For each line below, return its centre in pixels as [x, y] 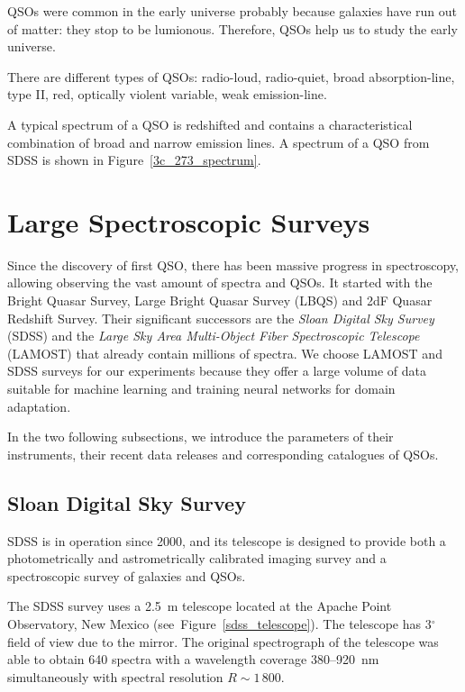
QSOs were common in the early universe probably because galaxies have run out [232, 11]
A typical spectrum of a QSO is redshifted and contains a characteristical [210, 124]
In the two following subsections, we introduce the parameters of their [201, 437]
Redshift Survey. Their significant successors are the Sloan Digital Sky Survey [221, 318]
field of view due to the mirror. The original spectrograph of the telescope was [223, 641]
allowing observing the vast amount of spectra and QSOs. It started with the [220, 282]
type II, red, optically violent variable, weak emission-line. [167, 94]
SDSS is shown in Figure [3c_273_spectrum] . [134, 160]
